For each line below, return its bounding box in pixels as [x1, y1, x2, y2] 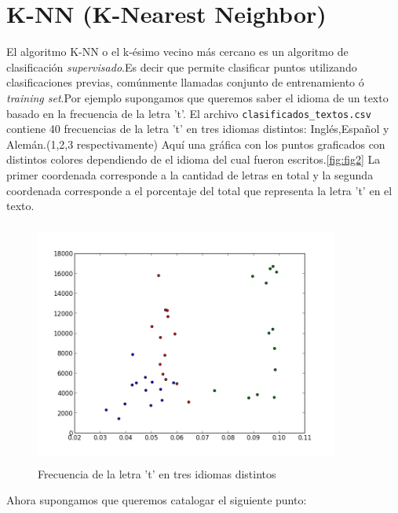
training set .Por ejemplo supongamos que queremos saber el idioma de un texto [6, 89, 389, 105]
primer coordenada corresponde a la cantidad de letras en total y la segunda [6, 166, 374, 183]
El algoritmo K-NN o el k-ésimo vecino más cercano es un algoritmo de [6, 43, 349, 60]
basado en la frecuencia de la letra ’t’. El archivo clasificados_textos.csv [6, 105, 371, 121]
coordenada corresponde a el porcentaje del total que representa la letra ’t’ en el [6, 182, 393, 198]
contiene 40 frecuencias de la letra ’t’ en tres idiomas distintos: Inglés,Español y [6, 120, 389, 137]
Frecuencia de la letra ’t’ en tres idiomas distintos [38, 465, 276, 482]
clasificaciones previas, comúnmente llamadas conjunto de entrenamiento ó [6, 74, 364, 90]
